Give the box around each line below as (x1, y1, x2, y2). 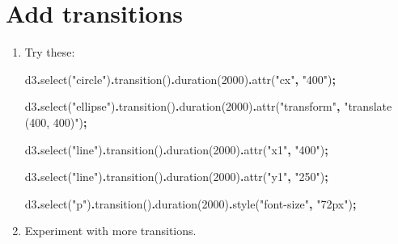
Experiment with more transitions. (24, 222, 197, 239)
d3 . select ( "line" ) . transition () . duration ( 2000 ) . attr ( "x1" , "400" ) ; (24, 141, 328, 158)
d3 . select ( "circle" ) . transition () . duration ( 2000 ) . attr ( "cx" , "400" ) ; (24, 70, 337, 87)
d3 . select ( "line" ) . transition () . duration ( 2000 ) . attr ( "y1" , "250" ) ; (24, 168, 328, 185)
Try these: (24, 44, 75, 61)
